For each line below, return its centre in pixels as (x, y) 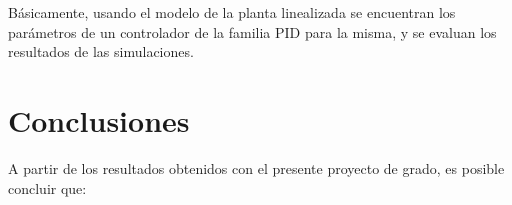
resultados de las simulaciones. (101, 51)
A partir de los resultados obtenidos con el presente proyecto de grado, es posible (256, 167)
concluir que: (47, 187)
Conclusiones (99, 119)
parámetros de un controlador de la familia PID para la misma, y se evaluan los (252, 31)
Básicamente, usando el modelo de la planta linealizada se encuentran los (232, 12)
